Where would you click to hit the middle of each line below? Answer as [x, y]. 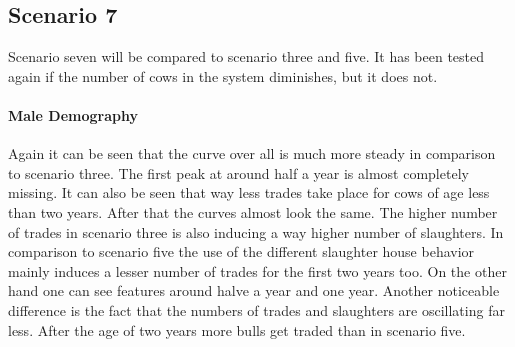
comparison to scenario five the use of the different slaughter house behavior [241, 251]
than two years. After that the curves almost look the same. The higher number [253, 211]
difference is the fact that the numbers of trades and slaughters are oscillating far [256, 309]
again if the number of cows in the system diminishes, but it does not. [223, 75]
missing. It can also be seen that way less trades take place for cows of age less [249, 192]
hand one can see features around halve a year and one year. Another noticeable [254, 290]
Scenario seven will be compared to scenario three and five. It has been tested [246, 56]
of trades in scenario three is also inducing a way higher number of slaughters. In [256, 231]
